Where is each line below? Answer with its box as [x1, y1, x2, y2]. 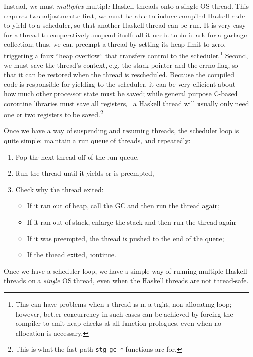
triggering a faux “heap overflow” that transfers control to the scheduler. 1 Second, [4, 49, 248, 60]
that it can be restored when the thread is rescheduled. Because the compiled [4, 69, 235, 79]
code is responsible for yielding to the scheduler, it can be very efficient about [4, 79, 235, 89]
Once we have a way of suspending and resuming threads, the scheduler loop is [4, 125, 239, 136]
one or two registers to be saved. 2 [4, 108, 103, 119]
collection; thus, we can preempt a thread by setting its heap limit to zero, [4, 39, 226, 49]
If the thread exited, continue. [27, 250, 116, 260]
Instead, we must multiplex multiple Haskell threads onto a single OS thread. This [4, 1, 249, 11]
